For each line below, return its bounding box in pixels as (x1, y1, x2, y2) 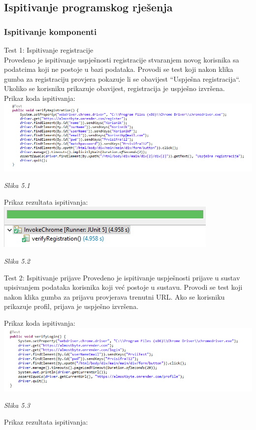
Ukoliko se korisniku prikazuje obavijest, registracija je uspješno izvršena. (4, 83, 225, 93)
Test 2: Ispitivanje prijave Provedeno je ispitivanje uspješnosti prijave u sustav (4, 272, 240, 282)
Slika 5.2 (4, 256, 30, 266)
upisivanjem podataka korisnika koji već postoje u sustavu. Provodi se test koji (4, 282, 243, 292)
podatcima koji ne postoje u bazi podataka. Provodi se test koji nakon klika (4, 64, 233, 74)
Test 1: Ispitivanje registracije (4, 45, 94, 55)
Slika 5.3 (4, 400, 30, 410)
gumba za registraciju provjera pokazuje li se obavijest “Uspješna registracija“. (4, 73, 240, 84)
